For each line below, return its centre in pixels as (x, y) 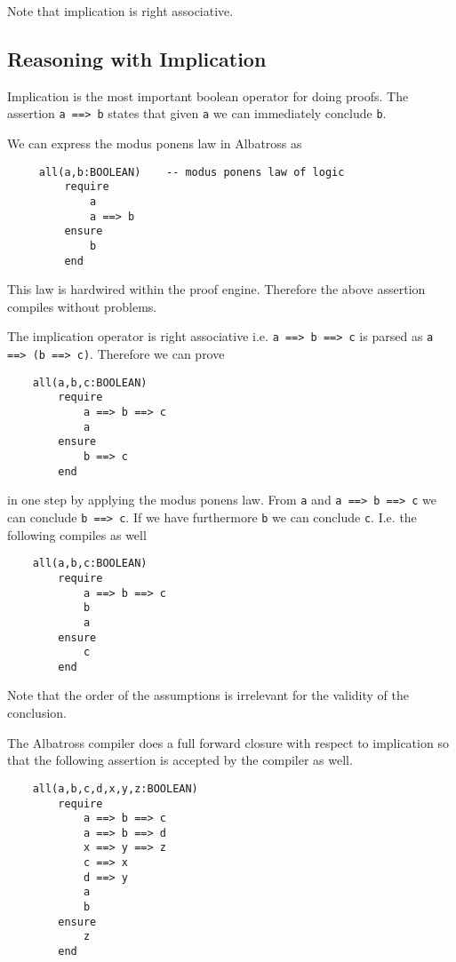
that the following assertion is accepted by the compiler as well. (180, 760)
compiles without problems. (82, 306)
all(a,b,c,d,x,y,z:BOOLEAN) (115, 788)
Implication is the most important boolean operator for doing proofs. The (208, 95)
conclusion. (37, 713)
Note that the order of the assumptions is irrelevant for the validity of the (208, 695)
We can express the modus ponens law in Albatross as (155, 143)
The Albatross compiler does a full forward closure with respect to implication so (228, 742)
